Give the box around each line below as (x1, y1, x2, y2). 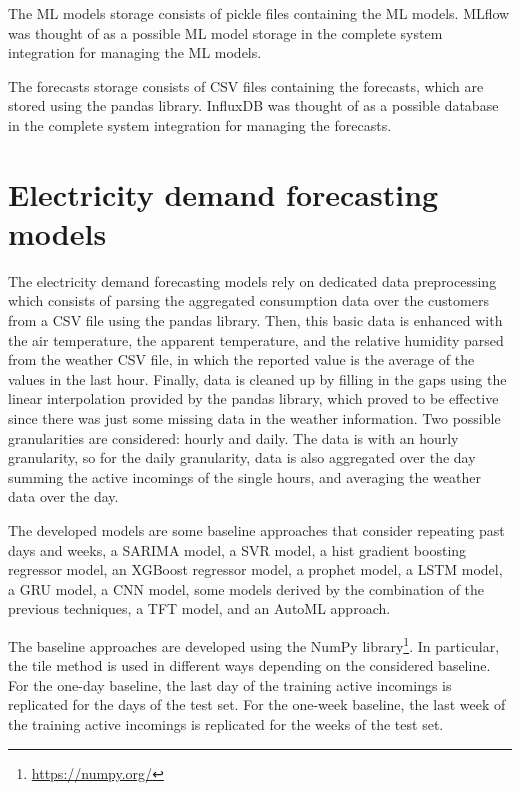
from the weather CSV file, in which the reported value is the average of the (8, 349, 475, 370)
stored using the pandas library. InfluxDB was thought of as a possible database (8, 95, 499, 116)
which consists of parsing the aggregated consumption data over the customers (8, 290, 489, 311)
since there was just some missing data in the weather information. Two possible (8, 408, 501, 429)
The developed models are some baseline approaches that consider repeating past (8, 520, 505, 540)
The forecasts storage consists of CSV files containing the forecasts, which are (8, 75, 484, 96)
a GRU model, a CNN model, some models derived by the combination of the (8, 578, 485, 599)
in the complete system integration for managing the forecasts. (8, 114, 392, 135)
